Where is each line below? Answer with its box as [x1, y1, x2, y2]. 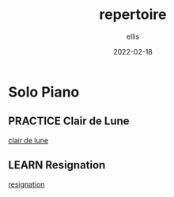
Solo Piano [8, 83, 80, 100]
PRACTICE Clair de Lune [8, 115, 130, 128]
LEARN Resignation [8, 158, 106, 172]
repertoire [99, 6, 167, 24]
